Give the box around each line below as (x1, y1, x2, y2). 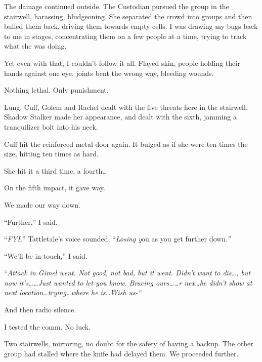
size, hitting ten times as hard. (4, 148, 99, 159)
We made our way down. (4, 199, 80, 210)
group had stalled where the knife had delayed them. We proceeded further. (4, 348, 239, 358)
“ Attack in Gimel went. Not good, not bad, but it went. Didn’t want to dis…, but (4, 267, 251, 278)
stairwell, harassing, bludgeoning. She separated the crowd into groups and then (4, 11, 252, 21)
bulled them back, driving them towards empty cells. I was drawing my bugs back (4, 21, 258, 31)
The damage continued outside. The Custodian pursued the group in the (4, 1, 229, 11)
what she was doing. (4, 41, 67, 51)
